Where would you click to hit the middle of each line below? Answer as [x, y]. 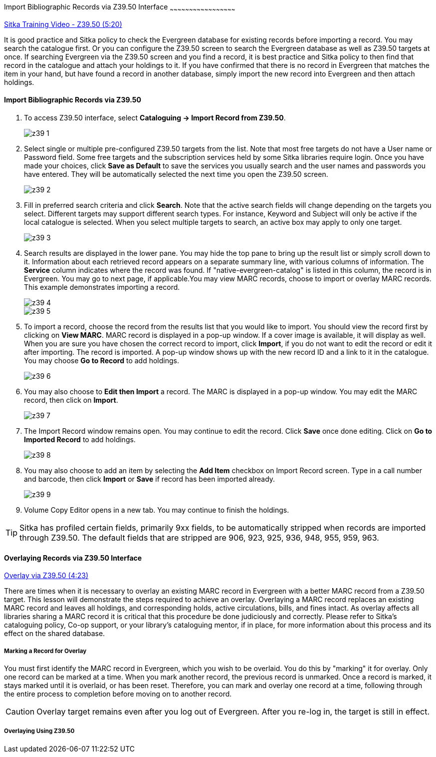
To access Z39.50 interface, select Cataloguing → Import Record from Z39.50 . [155, 118]
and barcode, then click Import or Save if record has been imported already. [150, 479]
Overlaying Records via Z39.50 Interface [73, 558]
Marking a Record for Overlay [45, 651]
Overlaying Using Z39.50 [39, 731]
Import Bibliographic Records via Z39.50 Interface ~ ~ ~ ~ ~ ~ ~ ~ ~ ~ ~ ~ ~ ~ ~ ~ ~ [120, 8]
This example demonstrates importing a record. [102, 287]
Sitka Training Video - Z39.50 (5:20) [63, 24]
